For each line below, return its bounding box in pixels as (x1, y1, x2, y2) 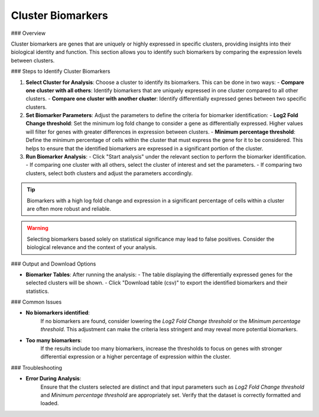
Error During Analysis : (25, 375, 82, 382)
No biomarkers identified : (25, 309, 90, 316)
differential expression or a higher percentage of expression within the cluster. (40, 353, 231, 360)
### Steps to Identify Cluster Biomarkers (11, 68, 110, 75)
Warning (27, 225, 48, 232)
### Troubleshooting (11, 364, 62, 371)
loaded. (40, 400, 59, 407)
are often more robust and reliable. (27, 205, 112, 212)
